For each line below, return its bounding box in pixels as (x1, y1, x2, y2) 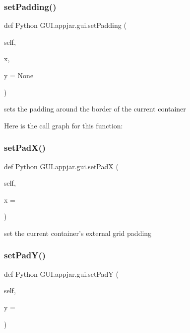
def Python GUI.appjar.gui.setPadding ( (4, 20, 127, 30)
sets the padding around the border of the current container (4, 104, 186, 114)
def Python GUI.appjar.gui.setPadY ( (4, 268, 119, 279)
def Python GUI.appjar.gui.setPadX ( (4, 161, 119, 171)
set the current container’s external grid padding (4, 227, 152, 238)
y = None (4, 70, 34, 80)
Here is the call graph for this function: (4, 120, 123, 130)
